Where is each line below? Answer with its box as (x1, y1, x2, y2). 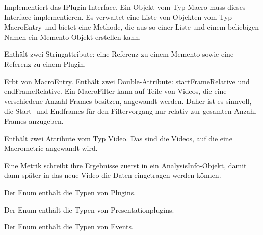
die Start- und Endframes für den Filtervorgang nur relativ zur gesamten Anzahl (4, 106, 256, 116)
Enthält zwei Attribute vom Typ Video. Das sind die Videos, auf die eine (4, 133, 232, 143)
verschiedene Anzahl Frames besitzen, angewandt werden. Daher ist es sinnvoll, (4, 95, 252, 106)
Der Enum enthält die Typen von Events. (4, 221, 134, 232)
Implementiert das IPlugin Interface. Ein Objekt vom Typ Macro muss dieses (4, 2, 246, 12)
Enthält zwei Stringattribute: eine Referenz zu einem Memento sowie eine (4, 48, 234, 59)
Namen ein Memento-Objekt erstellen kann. (4, 31, 141, 42)
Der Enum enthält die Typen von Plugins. (4, 187, 136, 197)
